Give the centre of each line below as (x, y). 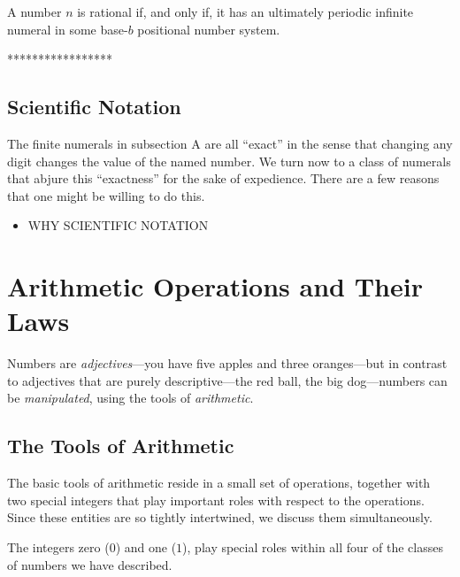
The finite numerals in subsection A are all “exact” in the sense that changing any (230, 143)
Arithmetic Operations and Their (215, 286)
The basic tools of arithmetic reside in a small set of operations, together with (219, 483)
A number (34, 12)
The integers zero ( (58, 547)
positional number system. (209, 29)
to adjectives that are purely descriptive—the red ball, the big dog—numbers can (227, 380)
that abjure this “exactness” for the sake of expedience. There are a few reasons (223, 178)
